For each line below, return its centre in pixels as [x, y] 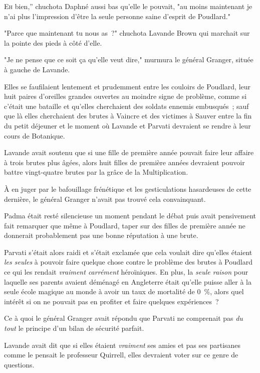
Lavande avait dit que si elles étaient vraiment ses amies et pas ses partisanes [122, 345]
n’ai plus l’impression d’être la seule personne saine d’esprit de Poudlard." [117, 16]
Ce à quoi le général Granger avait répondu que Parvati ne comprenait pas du [123, 318]
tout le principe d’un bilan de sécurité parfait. [74, 328]
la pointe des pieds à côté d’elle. [53, 42]
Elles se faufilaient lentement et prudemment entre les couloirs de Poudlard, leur [127, 86]
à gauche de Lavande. [37, 69]
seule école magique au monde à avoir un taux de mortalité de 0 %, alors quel [124, 291]
